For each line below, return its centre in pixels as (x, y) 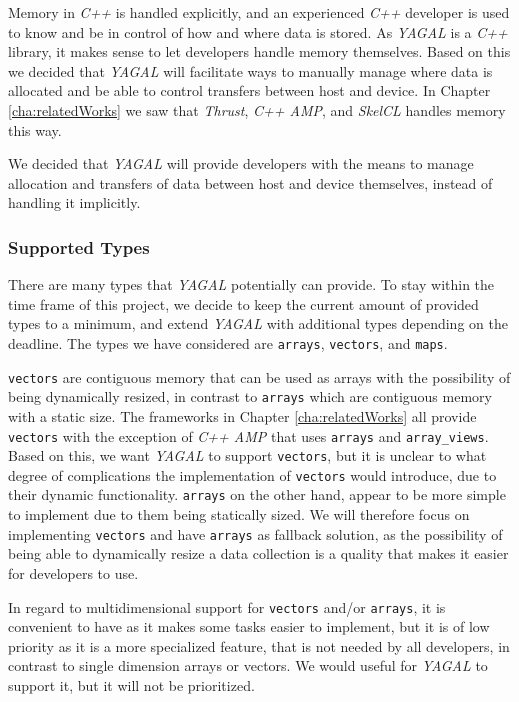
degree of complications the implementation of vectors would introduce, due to (252, 474)
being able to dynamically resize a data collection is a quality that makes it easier (258, 553)
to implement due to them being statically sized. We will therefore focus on (239, 514)
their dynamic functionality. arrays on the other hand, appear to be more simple (257, 494)
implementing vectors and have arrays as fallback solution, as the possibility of (255, 533)
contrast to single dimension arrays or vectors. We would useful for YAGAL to (248, 665)
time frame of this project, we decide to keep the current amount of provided (243, 303)
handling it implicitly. (74, 202)
